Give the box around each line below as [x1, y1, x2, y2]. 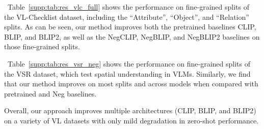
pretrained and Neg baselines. [4, 88, 97, 99]
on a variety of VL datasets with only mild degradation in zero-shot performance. [4, 115, 259, 125]
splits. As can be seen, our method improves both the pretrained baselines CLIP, [4, 21, 256, 32]
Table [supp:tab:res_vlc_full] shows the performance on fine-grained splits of [7, 2, 249, 12]
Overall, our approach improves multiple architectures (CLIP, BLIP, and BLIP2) [4, 105, 256, 116]
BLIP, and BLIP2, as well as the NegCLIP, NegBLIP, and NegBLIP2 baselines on [4, 31, 260, 42]
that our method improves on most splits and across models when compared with [4, 78, 258, 89]
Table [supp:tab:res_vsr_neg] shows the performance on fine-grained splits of [7, 58, 251, 69]
